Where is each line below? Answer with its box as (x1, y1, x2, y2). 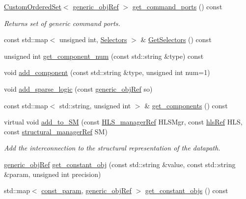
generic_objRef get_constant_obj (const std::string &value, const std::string (4, 159, 236, 169)
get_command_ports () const (132, 1, 222, 11)
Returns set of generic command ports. (4, 18, 120, 28)
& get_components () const (144, 100, 228, 110)
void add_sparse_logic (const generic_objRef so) (4, 83, 153, 94)
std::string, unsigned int (59, 100, 131, 110)
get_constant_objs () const (145, 185, 228, 196)
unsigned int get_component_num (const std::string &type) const (4, 50, 204, 61)
